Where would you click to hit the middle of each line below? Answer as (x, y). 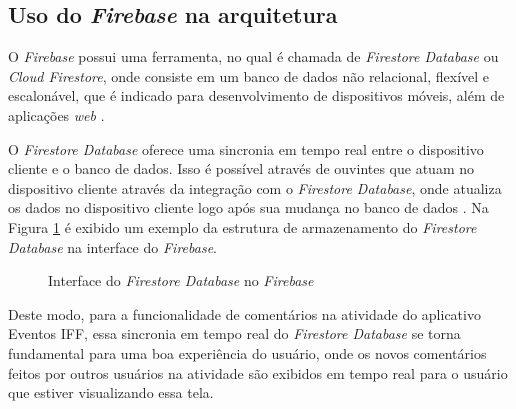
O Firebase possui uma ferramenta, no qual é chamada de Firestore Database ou (253, 56)
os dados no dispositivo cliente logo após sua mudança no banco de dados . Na (248, 207)
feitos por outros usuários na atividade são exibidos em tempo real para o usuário (258, 372)
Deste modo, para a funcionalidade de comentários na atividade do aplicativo (244, 313)
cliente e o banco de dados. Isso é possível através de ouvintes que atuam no (241, 168)
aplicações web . (56, 114)
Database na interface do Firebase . (112, 246)
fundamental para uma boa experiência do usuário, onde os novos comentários (247, 352)
